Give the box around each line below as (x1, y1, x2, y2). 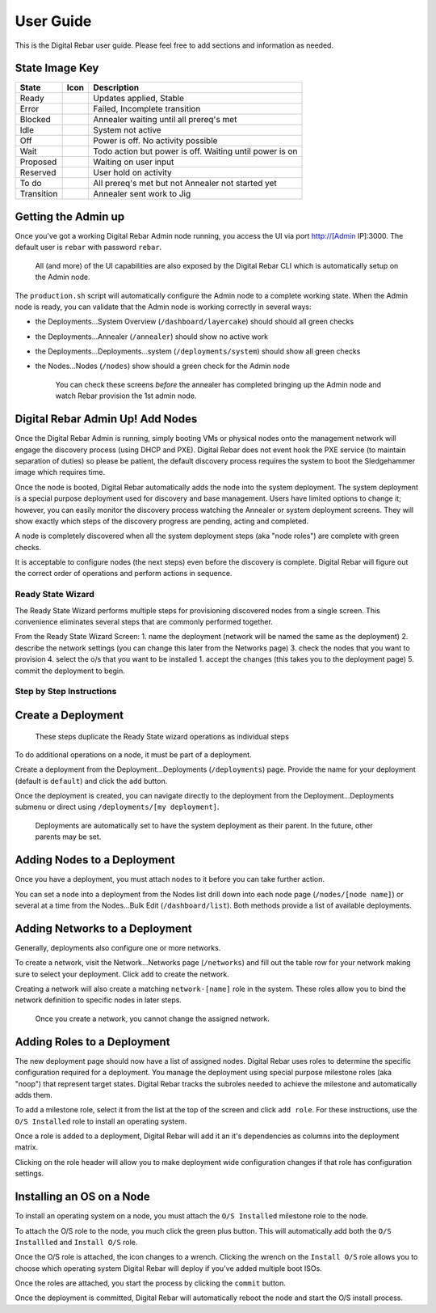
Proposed (19, 156, 57, 167)
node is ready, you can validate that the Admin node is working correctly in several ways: (15, 302, 312, 311)
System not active (93, 125, 161, 136)
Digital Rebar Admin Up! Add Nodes (15, 413, 198, 426)
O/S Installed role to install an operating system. (15, 1116, 187, 1126)
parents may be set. (35, 832, 102, 841)
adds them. (15, 1090, 52, 1099)
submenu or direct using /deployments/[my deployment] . (15, 802, 220, 812)
